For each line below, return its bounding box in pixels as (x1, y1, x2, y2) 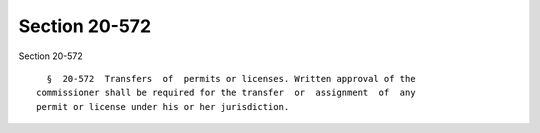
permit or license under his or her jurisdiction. (36, 101, 290, 112)
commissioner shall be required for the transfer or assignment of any (36, 87, 416, 99)
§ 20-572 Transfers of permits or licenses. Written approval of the (46, 73, 416, 84)
